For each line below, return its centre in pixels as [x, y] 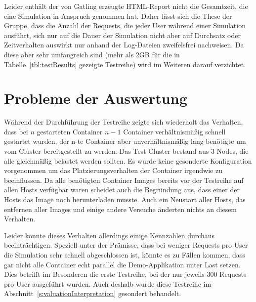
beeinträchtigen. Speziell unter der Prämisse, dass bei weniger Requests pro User [126, 245]
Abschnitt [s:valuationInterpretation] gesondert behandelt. [93, 293]
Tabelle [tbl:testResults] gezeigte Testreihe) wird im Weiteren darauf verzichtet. [125, 64]
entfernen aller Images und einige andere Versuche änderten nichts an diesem [121, 209]
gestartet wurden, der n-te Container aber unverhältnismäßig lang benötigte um [125, 141]
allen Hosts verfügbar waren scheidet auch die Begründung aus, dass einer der [122, 190]
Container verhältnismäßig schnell [174, 131]
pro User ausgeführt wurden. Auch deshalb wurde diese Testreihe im [108, 283]
